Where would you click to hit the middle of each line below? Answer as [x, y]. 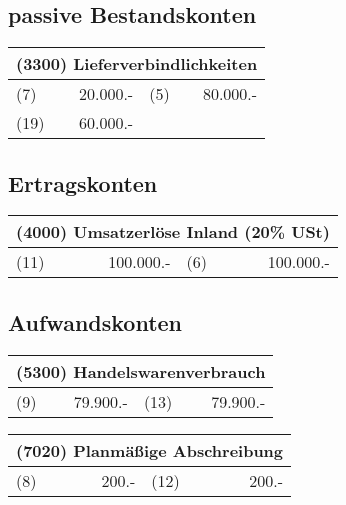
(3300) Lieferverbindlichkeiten [137, 64]
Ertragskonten [83, 182]
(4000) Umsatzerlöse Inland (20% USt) [173, 232]
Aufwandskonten [95, 321]
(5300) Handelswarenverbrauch [141, 371]
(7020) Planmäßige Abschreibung [150, 450]
